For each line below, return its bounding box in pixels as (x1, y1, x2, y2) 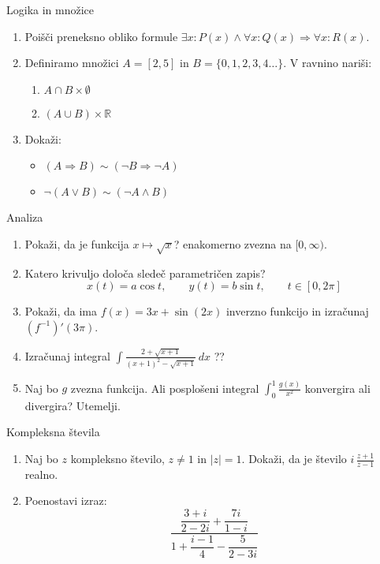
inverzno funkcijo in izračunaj (225, 303, 369, 319)
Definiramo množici (24, 54, 119, 71)
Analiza (6, 209, 43, 226)
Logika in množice (6, 2, 95, 17)
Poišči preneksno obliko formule (24, 28, 178, 44)
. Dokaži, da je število (241, 450, 347, 467)
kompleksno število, (70, 450, 165, 467)
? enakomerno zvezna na (173, 235, 292, 252)
